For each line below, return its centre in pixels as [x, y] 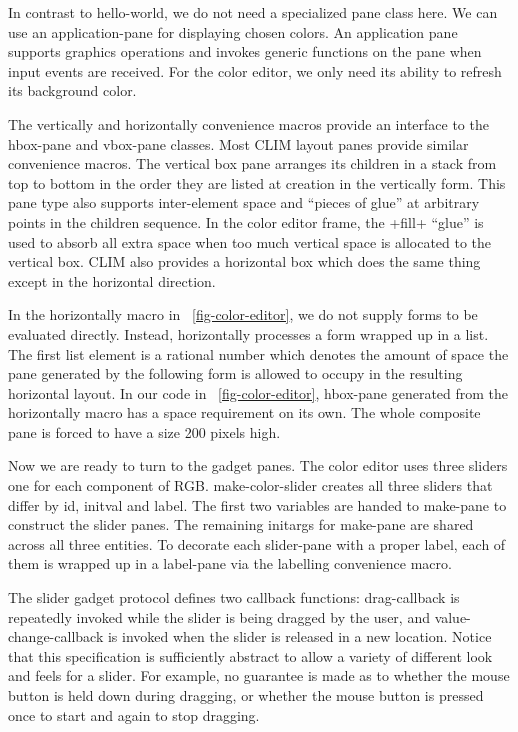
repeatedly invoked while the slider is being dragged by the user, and [219, 616]
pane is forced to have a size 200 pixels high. [144, 431]
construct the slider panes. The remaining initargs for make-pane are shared [241, 524]
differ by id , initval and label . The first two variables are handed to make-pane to [257, 504]
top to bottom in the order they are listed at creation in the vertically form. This [257, 182]
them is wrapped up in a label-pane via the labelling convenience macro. [230, 563]
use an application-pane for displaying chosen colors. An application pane [233, 31]
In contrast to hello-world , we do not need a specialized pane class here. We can [253, 12]
